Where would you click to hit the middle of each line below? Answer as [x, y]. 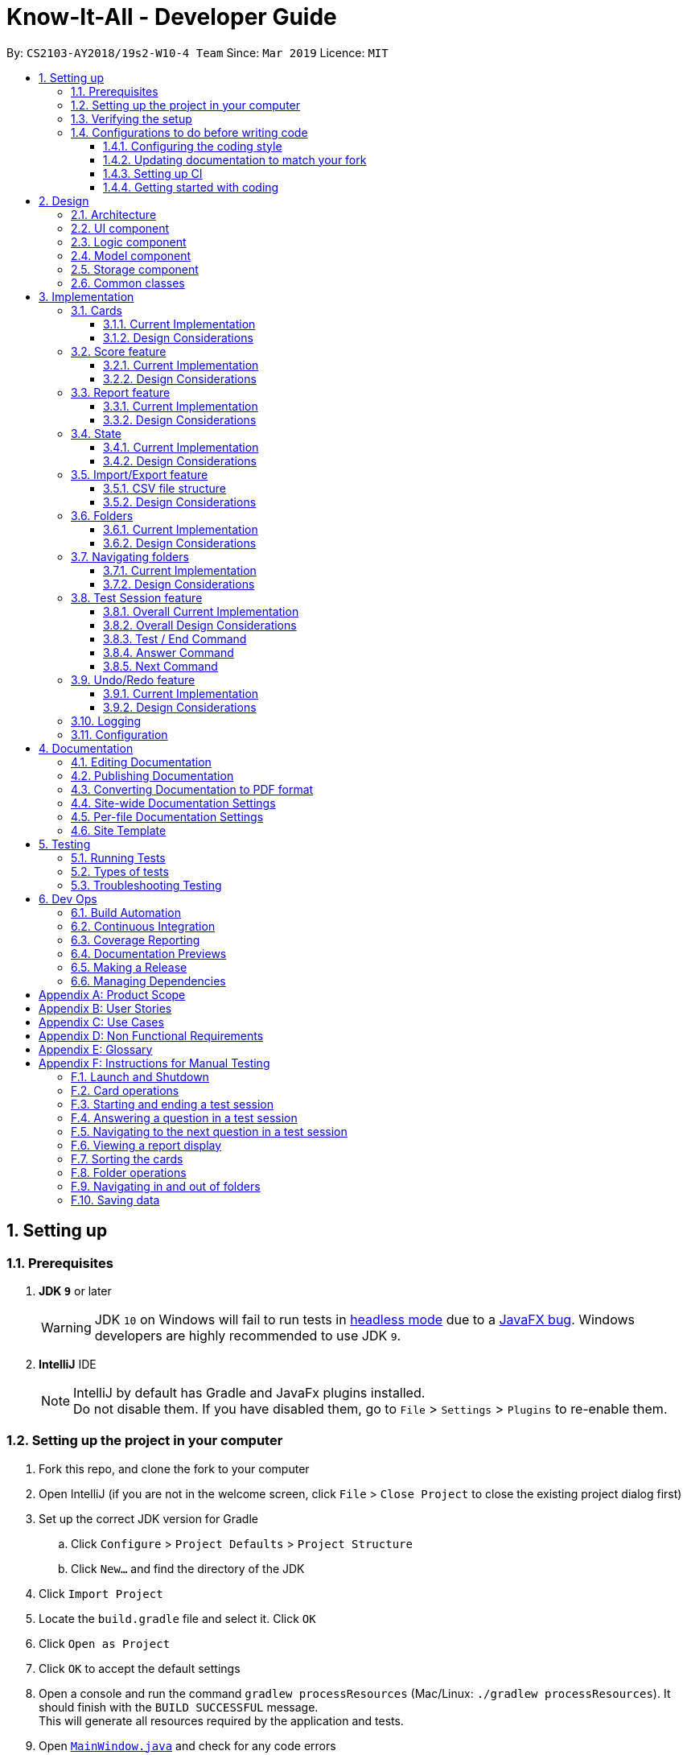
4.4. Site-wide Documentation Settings [173, 803]
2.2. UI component [120, 228]
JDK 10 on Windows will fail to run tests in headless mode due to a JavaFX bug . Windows [364, 1319]
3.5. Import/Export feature [140, 474]
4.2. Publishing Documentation [152, 775]
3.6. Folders [102, 515]
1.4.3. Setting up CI [153, 173]
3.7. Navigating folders [130, 556]
